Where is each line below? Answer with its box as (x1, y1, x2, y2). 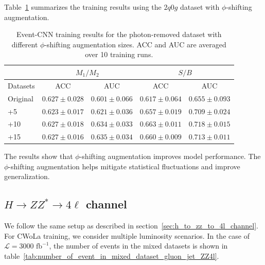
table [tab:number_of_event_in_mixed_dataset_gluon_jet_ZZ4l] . (4, 251, 219, 261)
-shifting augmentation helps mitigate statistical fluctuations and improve (8, 161, 240, 171)
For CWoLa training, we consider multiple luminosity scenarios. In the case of (4, 230, 250, 241)
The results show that (4, 151, 73, 162)
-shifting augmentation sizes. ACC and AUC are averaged (44, 39, 226, 49)
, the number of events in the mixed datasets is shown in (49, 240, 228, 251)
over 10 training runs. (85, 49, 153, 60)
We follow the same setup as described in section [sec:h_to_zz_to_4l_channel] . (4, 220, 258, 231)
